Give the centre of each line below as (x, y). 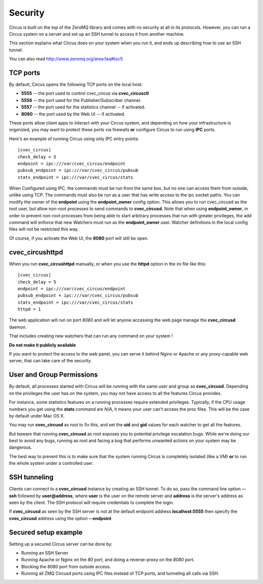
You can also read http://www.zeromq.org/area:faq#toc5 (66, 59)
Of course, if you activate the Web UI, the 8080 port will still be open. (79, 238)
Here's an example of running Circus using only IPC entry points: (74, 139)
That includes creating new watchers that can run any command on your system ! (91, 336)
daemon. (18, 327)
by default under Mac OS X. (37, 416)
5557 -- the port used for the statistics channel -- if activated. (83, 107)
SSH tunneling (31, 477)
